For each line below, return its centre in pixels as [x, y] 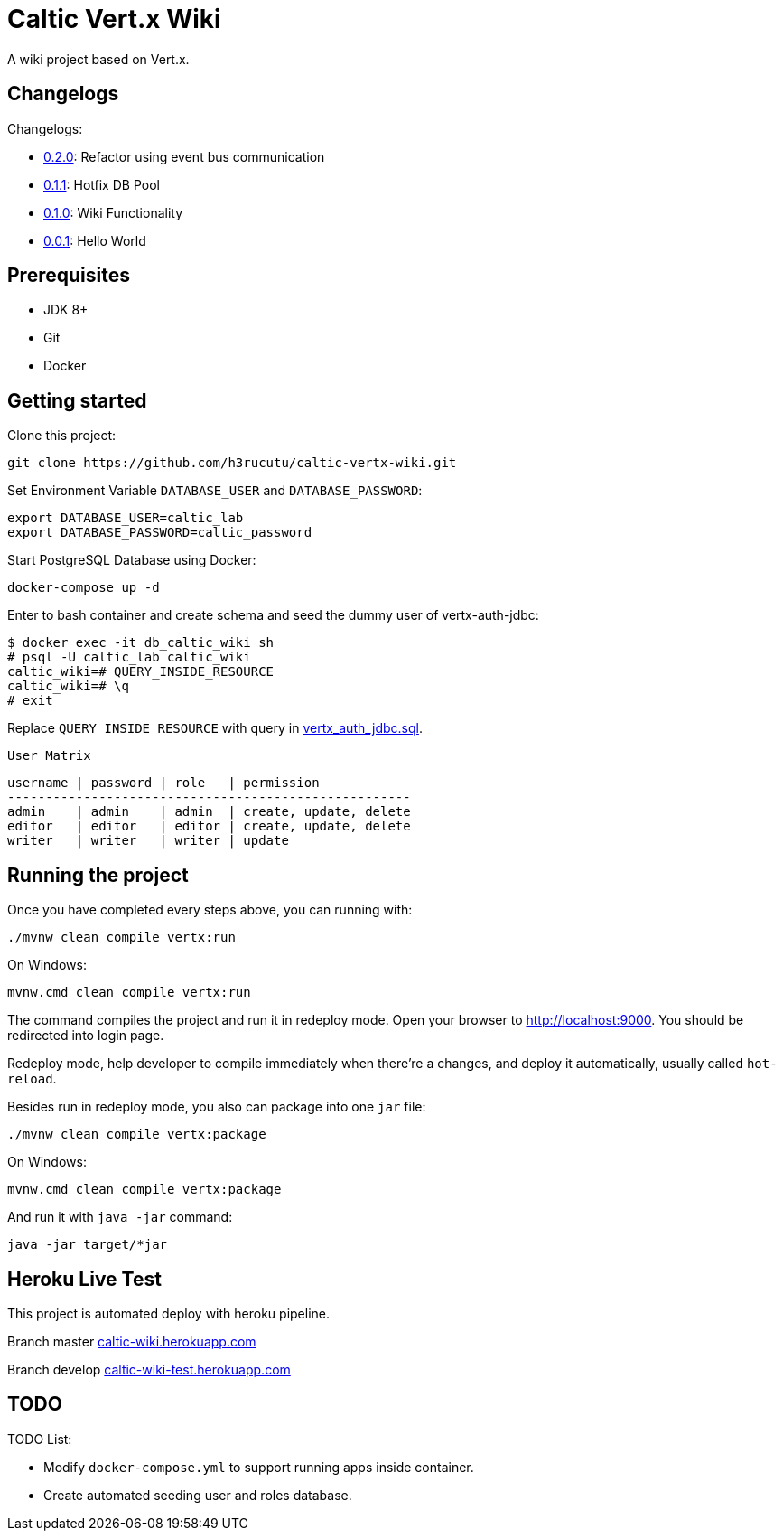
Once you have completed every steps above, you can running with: [210, 910]
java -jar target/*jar [88, 1245]
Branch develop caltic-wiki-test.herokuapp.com [149, 1369]
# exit [30, 701]
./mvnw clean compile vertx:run [121, 938]
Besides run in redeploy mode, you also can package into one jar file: [217, 1107]
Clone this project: [62, 436]
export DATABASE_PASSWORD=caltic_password [160, 533]
